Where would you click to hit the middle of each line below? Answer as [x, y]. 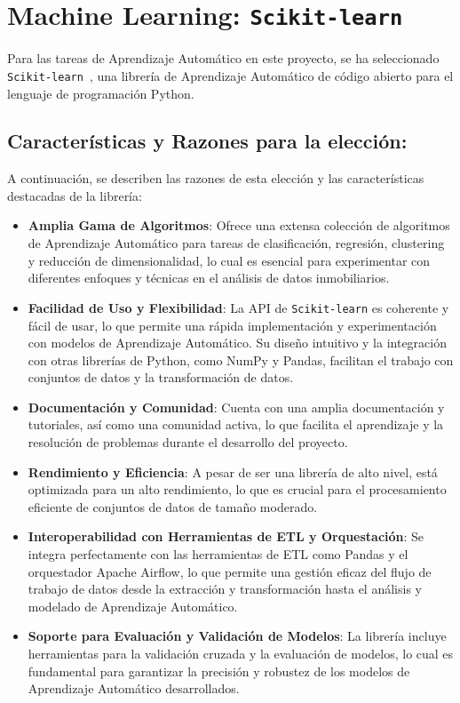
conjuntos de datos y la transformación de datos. [161, 377]
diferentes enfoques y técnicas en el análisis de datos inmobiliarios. [209, 278]
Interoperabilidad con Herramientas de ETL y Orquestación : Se [226, 536]
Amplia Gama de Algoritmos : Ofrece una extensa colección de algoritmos [239, 225]
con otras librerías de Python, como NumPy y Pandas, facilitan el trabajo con [241, 359]
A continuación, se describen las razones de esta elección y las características [216, 178]
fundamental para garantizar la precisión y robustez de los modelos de [219, 671]
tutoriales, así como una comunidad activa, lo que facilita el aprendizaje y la [236, 424]
